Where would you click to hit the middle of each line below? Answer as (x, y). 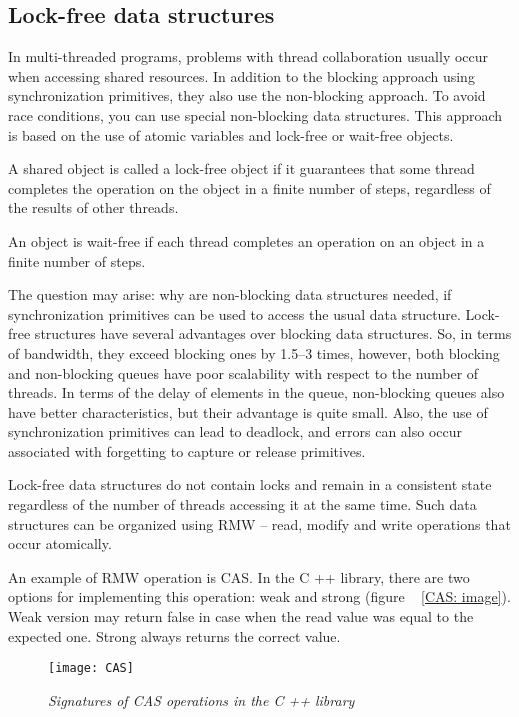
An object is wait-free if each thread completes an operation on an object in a (246, 240)
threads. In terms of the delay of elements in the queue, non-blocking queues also (256, 392)
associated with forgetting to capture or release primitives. (187, 450)
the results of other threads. (93, 207)
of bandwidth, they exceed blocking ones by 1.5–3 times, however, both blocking (254, 352)
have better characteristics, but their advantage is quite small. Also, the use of (248, 411)
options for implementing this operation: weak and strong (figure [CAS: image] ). (259, 596)
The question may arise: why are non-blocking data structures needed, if (230, 294)
